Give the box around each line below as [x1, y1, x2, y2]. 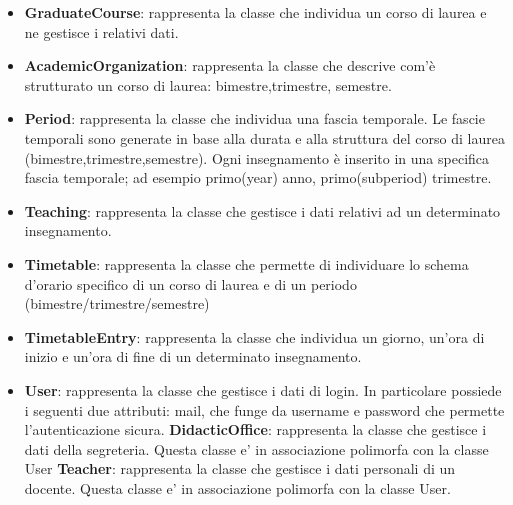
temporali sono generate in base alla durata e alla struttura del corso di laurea [24, 127, 505, 148]
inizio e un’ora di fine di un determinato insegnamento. [24, 346, 362, 367]
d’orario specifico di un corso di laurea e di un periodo [24, 273, 357, 294]
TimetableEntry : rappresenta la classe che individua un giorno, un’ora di [24, 326, 485, 347]
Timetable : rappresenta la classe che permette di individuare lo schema [24, 253, 469, 274]
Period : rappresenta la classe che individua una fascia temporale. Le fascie [24, 108, 485, 129]
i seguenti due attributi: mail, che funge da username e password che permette [24, 399, 505, 420]
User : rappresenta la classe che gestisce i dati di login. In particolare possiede [24, 379, 502, 400]
